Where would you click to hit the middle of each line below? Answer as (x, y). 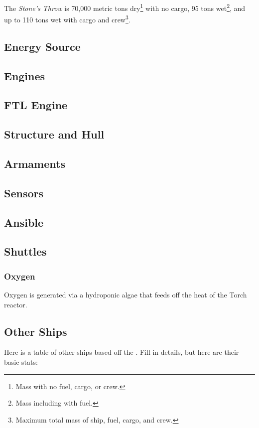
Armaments (35, 164)
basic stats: (21, 361)
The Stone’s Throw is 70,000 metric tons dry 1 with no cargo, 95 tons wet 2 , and (125, 7)
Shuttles (25, 251)
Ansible (24, 222)
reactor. (16, 304)
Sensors (24, 193)
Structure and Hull (54, 134)
